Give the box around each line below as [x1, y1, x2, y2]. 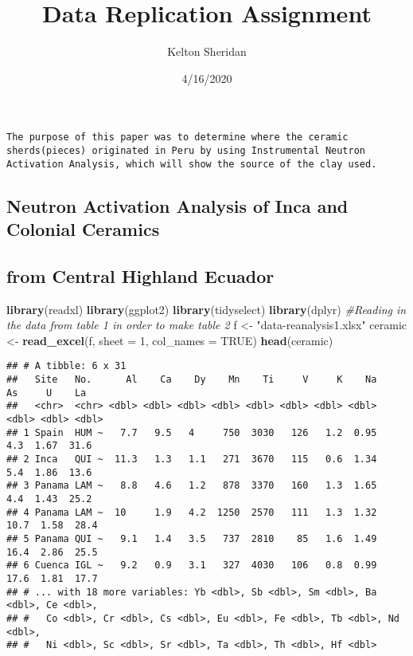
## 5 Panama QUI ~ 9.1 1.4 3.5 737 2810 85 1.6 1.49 [6, 532, 377, 544]
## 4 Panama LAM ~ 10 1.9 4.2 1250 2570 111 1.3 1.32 [6, 506, 377, 518]
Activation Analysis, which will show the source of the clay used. [6, 158, 377, 170]
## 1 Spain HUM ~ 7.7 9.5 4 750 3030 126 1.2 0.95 [6, 426, 377, 438]
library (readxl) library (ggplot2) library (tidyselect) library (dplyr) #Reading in [6, 301, 407, 317]
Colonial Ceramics [6, 217, 160, 242]
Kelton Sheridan [167, 43, 247, 60]
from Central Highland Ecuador [6, 263, 275, 288]
